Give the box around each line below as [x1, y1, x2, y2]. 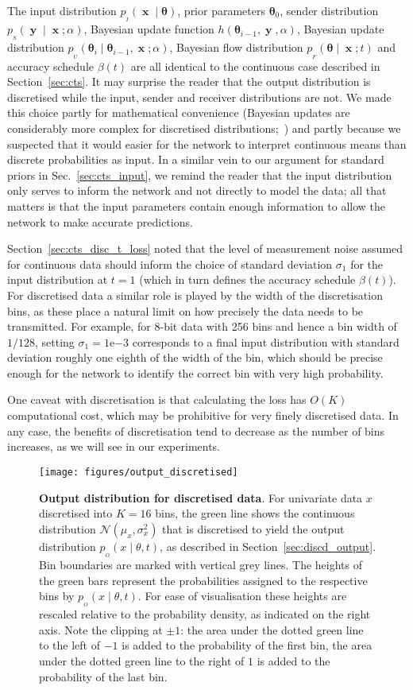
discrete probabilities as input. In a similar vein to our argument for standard [7, 151, 384, 168]
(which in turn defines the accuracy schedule [139, 271, 356, 288]
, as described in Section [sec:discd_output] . [160, 537, 376, 554]
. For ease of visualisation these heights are [137, 587, 347, 604]
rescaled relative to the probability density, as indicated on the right [39, 606, 371, 622]
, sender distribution [280, 2, 379, 18]
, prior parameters [177, 2, 265, 18]
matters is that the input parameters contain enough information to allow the [7, 197, 386, 214]
